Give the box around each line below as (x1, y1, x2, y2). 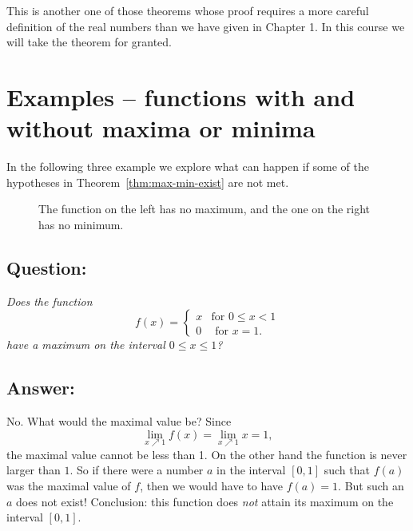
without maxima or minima (6, 112, 316, 145)
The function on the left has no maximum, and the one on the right (38, 200, 371, 217)
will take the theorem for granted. (6, 34, 173, 50)
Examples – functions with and (6, 80, 355, 113)
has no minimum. (38, 216, 124, 232)
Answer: (6, 375, 75, 400)
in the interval (216, 462, 286, 478)
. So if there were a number (69, 462, 204, 478)
